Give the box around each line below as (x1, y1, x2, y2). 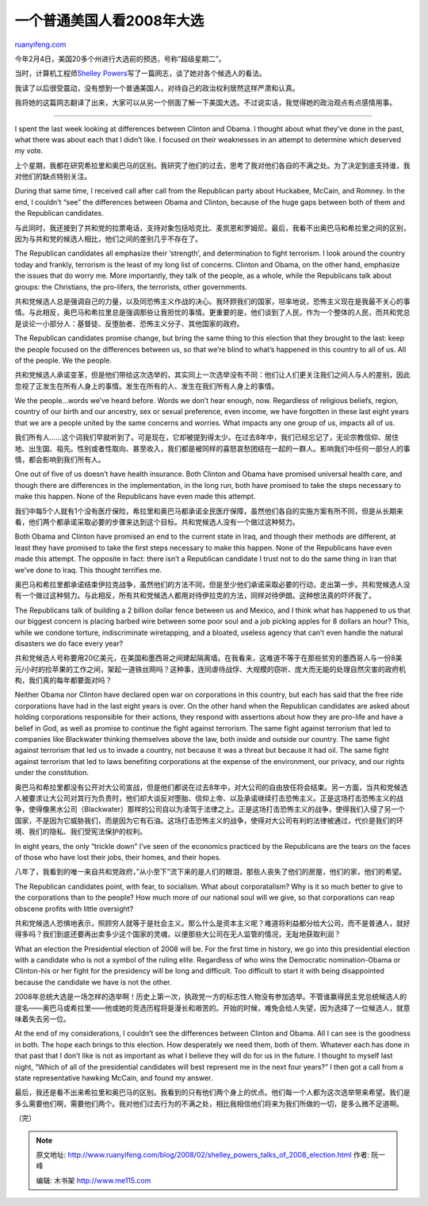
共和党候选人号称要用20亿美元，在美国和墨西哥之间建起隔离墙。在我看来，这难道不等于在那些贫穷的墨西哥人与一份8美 (14, 653, 403, 663)
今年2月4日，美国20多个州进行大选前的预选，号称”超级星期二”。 (14, 54, 226, 63)
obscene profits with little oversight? (14, 904, 134, 913)
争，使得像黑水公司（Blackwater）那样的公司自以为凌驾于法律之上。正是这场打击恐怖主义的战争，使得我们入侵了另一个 (14, 805, 406, 814)
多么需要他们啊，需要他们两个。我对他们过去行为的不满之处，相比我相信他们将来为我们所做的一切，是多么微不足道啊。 (14, 1099, 403, 1108)
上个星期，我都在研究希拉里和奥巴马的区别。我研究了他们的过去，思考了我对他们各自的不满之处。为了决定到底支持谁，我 (14, 160, 411, 170)
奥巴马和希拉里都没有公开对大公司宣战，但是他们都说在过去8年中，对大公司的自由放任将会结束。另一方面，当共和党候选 (14, 782, 408, 792)
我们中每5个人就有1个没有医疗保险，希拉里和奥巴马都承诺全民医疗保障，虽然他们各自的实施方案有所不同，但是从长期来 (14, 506, 403, 516)
